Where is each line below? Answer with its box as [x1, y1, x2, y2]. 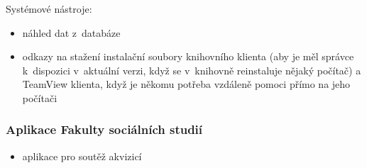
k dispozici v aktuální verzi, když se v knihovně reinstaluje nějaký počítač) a [22, 62, 361, 77]
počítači [22, 90, 57, 105]
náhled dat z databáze [22, 25, 121, 40]
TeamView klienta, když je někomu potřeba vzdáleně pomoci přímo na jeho [22, 77, 351, 91]
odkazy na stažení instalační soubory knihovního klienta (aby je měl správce [22, 49, 354, 64]
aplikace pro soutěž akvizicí [22, 148, 142, 163]
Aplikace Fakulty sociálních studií [6, 121, 203, 138]
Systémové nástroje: [6, 1, 92, 16]
